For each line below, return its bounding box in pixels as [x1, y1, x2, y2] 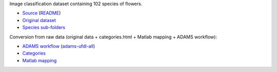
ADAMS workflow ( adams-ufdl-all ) [22, 43, 95, 49]
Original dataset [22, 17, 56, 23]
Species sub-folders [22, 25, 66, 31]
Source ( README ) [22, 10, 61, 16]
